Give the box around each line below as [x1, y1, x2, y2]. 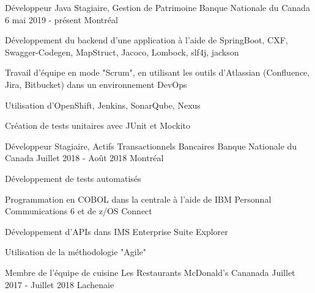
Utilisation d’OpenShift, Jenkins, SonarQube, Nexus [5, 98, 201, 111]
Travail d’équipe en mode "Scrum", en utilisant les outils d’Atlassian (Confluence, [5, 66, 310, 79]
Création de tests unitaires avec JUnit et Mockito [5, 119, 191, 132]
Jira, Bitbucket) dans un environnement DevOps [5, 78, 187, 90]
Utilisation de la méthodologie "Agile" [5, 245, 147, 258]
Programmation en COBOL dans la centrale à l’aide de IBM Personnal [5, 192, 272, 205]
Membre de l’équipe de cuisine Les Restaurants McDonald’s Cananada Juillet [5, 266, 295, 278]
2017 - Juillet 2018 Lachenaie [5, 278, 114, 291]
